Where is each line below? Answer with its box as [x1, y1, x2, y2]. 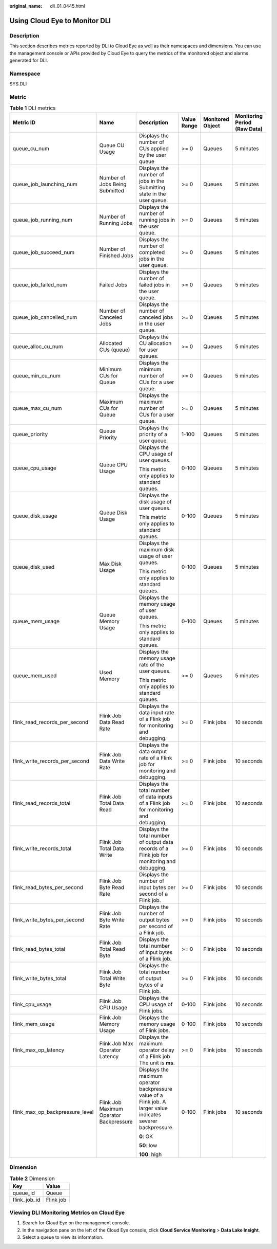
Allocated [99, 339, 123, 347]
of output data [138, 838, 174, 845]
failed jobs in [138, 281, 170, 288]
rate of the [138, 661, 164, 668]
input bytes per [138, 883, 176, 891]
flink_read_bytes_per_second [12, 883, 83, 891]
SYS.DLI [9, 81, 27, 87]
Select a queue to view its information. [22, 1234, 104, 1240]
